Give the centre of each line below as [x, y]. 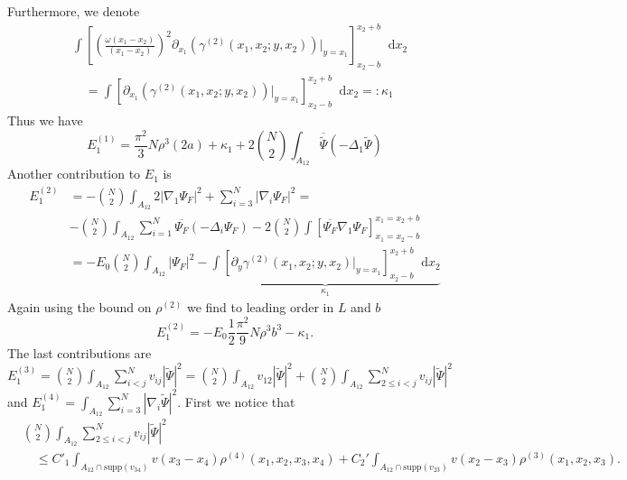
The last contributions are [80, 353]
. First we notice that [236, 401]
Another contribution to [74, 174]
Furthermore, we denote [74, 11]
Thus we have [45, 120]
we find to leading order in [260, 307]
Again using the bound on [80, 307]
